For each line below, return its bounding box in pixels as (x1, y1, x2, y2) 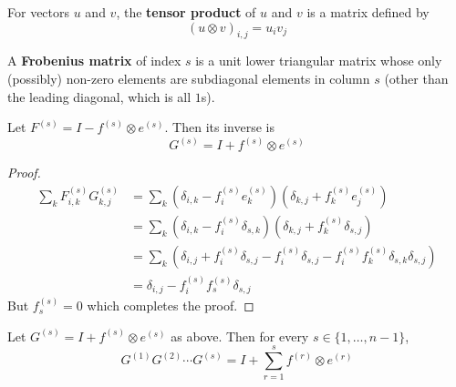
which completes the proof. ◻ (87, 296, 254, 315)
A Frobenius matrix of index (7, 51, 181, 70)
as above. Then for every (171, 326, 309, 345)
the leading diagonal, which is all (7, 87, 192, 106)
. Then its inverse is (164, 117, 275, 137)
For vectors (7, 3, 70, 21)
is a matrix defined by (306, 3, 430, 21)
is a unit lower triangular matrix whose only (195, 51, 442, 70)
